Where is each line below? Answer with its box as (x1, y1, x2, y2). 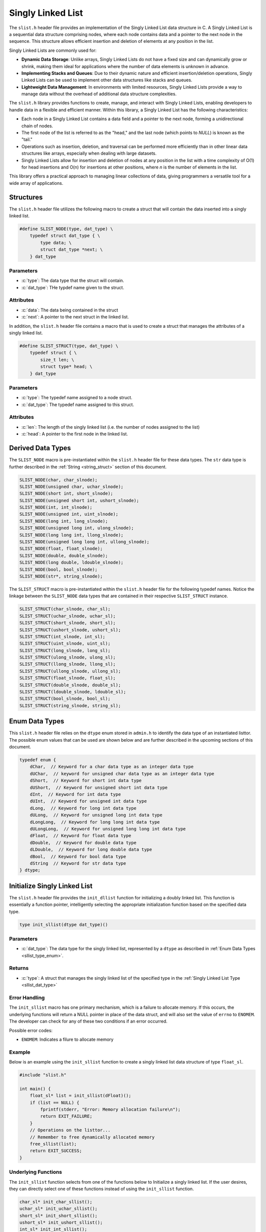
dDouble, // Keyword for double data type (30, 840, 136, 845)
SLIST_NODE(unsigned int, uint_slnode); (19, 512, 118, 517)
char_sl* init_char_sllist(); (19, 1199, 93, 1204)
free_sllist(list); (30, 1141, 77, 1147)
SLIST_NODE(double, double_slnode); (19, 552, 108, 558)
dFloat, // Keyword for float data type (30, 833, 132, 839)
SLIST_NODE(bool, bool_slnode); (19, 567, 98, 572)
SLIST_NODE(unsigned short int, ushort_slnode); (19, 498, 139, 503)
